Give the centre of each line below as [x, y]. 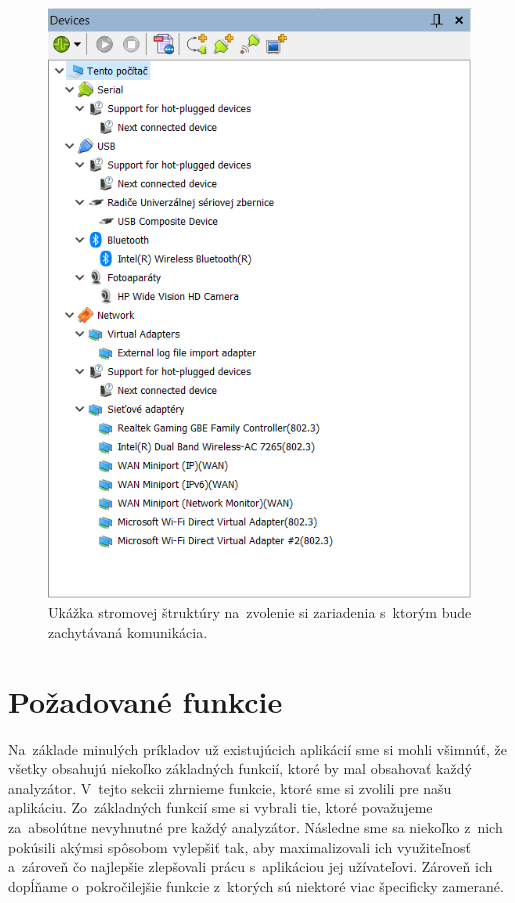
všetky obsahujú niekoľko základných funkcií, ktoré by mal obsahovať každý [240, 768]
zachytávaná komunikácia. [128, 631]
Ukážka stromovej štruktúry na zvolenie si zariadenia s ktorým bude [260, 612]
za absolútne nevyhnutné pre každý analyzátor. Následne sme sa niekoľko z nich [255, 826]
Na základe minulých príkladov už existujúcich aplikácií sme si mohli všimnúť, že [257, 748]
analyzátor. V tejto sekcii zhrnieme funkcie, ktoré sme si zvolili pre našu [230, 787]
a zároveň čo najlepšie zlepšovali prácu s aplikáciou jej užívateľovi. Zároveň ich [250, 866]
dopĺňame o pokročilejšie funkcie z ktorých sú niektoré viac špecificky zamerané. [256, 885]
